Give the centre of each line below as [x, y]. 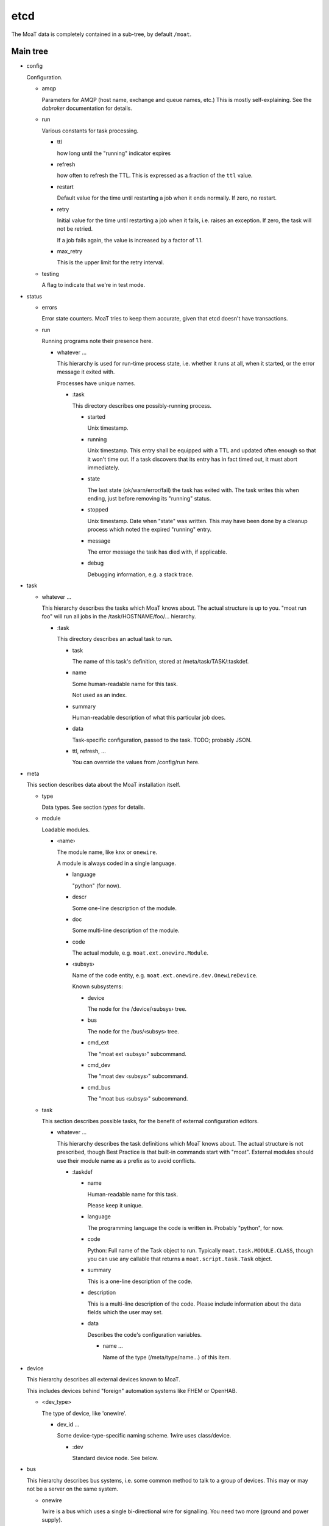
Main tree [30, 52]
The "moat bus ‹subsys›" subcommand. [138, 1099]
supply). [52, 1520]
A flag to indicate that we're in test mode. [94, 285]
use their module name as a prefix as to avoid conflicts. [126, 1160]
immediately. [104, 468]
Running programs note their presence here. [97, 341]
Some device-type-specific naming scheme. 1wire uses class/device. [144, 1436]
